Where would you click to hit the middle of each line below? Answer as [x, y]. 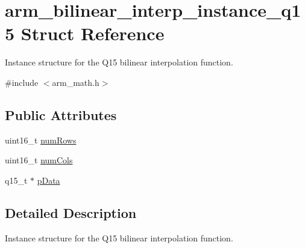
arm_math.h [76, 82]
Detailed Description [71, 212]
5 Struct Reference [85, 33]
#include [22, 82]
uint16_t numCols [39, 160]
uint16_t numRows [41, 140]
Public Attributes [61, 114]
